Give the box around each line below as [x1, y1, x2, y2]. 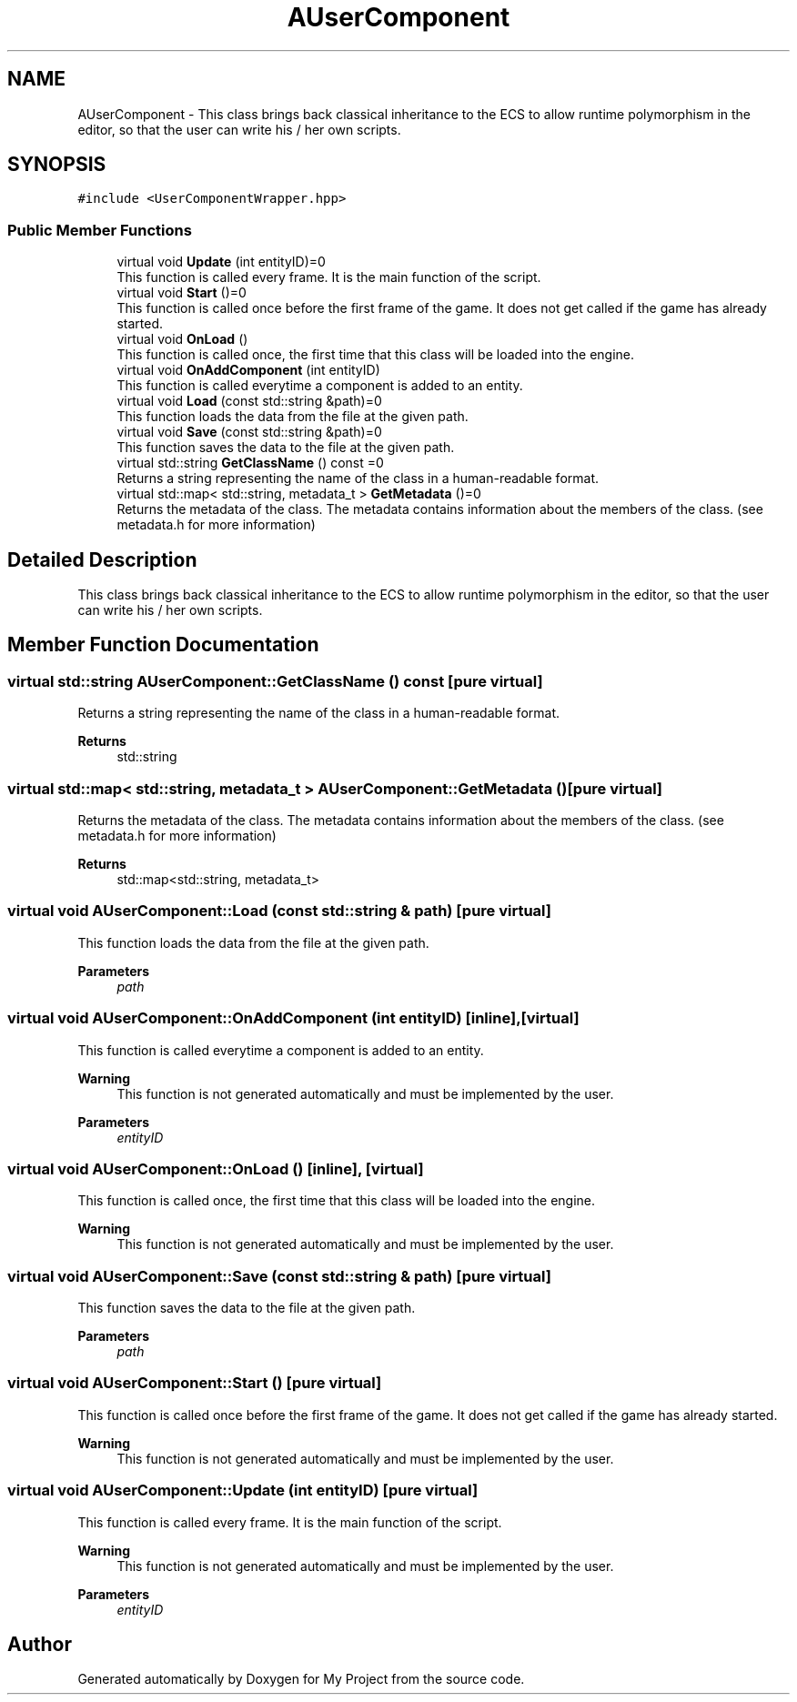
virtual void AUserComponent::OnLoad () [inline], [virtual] [7, 1159, 424, 1178]
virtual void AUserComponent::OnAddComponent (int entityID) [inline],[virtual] [7, 1009, 580, 1028]
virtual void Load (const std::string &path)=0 [116, 393, 382, 409]
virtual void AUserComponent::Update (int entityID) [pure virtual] [7, 1481, 479, 1500]
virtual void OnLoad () [116, 331, 248, 347]
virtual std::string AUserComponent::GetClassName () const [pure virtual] [7, 671, 543, 690]
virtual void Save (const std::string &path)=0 [116, 424, 382, 440]
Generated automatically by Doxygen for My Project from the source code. [77, 1671, 525, 1687]
